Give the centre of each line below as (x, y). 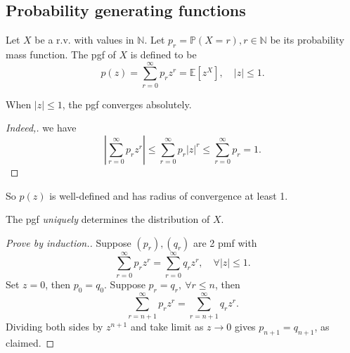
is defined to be (163, 54)
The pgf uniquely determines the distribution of (108, 219)
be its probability (307, 40)
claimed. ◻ (30, 342)
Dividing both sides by (54, 326)
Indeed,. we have (41, 128)
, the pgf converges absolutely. (127, 104)
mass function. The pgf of (61, 54)
